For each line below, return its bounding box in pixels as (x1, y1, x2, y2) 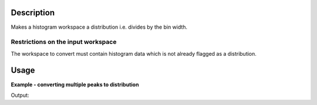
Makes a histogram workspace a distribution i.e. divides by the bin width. (11, 23, 188, 31)
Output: (11, 92, 29, 99)
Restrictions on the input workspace (11, 38, 117, 46)
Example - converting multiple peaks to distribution (11, 81, 139, 88)
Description (11, 8, 55, 18)
